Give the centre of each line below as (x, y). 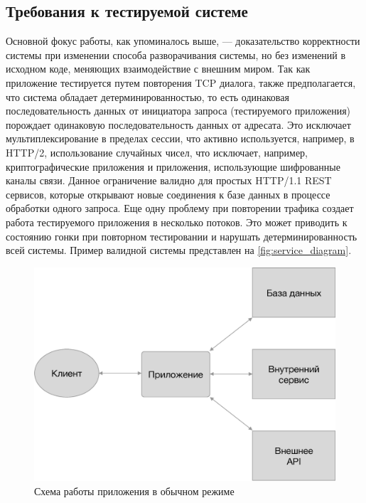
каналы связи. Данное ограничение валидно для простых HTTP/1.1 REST (169, 180)
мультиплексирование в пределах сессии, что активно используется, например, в (180, 138)
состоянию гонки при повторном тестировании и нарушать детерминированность (182, 236)
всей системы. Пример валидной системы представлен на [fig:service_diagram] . (179, 250)
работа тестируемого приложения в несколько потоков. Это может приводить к (177, 222)
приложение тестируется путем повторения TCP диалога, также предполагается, (181, 82)
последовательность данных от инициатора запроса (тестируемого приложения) (178, 111)
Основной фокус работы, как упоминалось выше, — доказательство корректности (183, 41)
